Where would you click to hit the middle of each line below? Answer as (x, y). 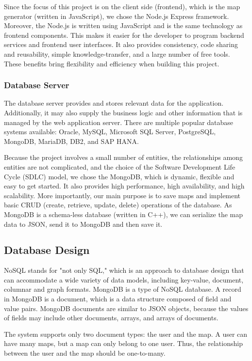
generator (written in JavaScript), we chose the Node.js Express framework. (117, 16)
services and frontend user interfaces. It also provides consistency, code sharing (121, 44)
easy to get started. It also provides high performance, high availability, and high (124, 186)
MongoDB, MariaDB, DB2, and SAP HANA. (71, 141)
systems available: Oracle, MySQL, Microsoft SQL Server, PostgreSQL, (110, 132)
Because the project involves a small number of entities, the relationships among (123, 157)
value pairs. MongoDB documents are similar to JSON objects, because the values (126, 308)
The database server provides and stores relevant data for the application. (114, 103)
